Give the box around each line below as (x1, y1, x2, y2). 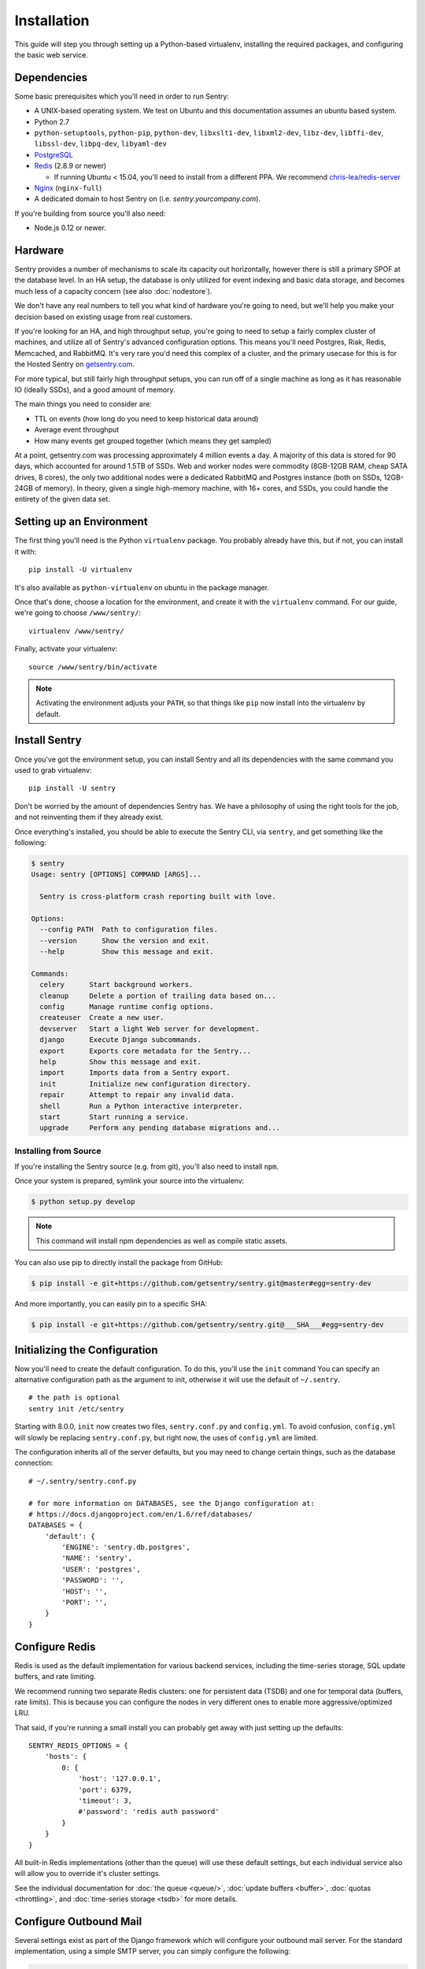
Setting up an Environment (14, 515, 149, 528)
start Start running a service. (39, 1112, 189, 1122)
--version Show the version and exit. (39, 936, 210, 945)
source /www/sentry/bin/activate (28, 662, 157, 671)
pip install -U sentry (28, 784, 116, 793)
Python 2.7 (34, 117, 70, 126)
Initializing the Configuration (14, 1343, 158, 1356)
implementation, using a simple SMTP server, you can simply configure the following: (14, 1946, 291, 1956)
